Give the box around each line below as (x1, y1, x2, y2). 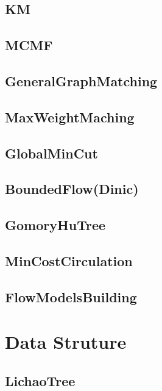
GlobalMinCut (5, 143, 98, 162)
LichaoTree (5, 371, 76, 390)
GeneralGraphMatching (5, 71, 158, 90)
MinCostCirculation (5, 251, 133, 270)
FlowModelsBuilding (5, 287, 137, 306)
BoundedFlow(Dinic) (5, 179, 139, 198)
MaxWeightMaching (5, 107, 135, 126)
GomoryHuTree (5, 215, 106, 234)
